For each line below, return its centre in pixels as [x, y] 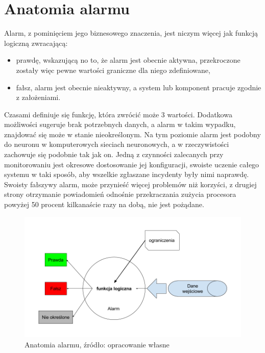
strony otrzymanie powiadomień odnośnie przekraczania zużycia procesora [120, 194]
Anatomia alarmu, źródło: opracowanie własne [97, 344]
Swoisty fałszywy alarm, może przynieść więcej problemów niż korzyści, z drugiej [130, 184]
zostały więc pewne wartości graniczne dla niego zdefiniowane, [113, 70]
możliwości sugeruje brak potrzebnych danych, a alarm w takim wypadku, [120, 124]
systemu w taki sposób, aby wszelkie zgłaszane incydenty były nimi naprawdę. [127, 174]
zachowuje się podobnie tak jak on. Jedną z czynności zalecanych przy [114, 154]
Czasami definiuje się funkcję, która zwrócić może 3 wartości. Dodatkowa [118, 114]
